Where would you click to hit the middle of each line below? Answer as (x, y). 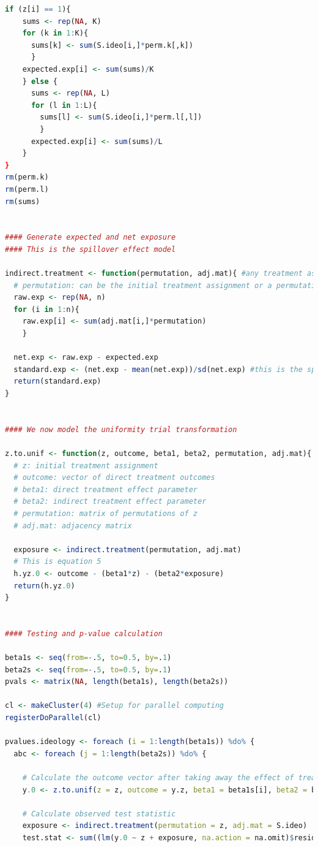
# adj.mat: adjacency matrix (73, 526)
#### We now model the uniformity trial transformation (121, 429)
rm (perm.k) (27, 177)
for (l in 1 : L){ (64, 105)
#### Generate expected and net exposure (91, 237)
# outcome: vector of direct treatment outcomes (114, 478)
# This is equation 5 (57, 562)
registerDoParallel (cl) (53, 718)
